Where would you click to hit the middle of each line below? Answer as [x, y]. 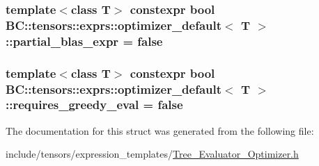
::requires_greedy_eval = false [94, 105]
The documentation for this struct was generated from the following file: [160, 130]
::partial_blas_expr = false [84, 41]
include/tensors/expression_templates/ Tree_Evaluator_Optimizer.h [152, 154]
